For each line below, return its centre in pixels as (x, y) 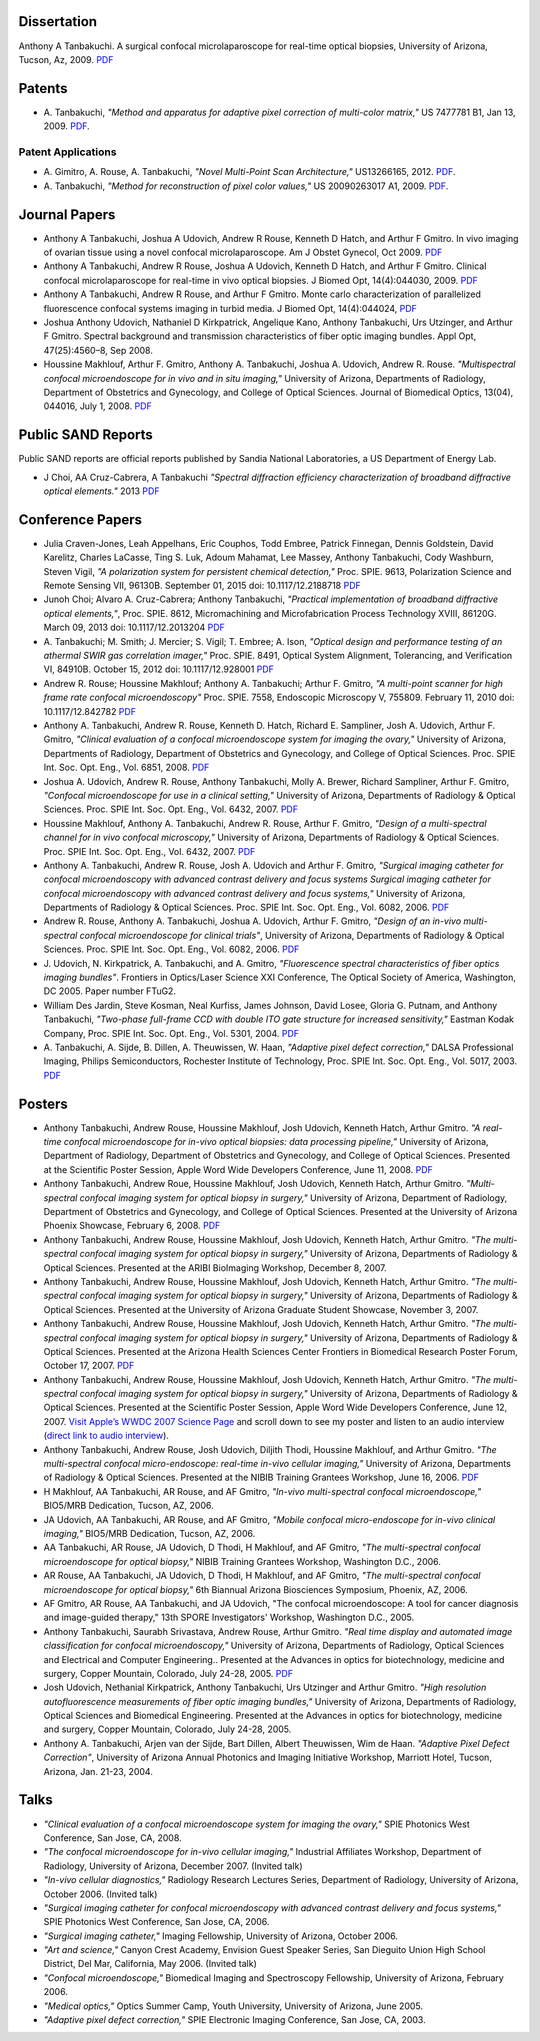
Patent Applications (67, 152)
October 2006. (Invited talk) (100, 1894)
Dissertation (58, 21)
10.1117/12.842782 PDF (90, 711)
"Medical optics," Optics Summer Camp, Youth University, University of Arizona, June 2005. (233, 2006)
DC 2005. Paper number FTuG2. (110, 991)
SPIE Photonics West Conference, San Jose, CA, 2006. (156, 1922)
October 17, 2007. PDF (89, 1366)
